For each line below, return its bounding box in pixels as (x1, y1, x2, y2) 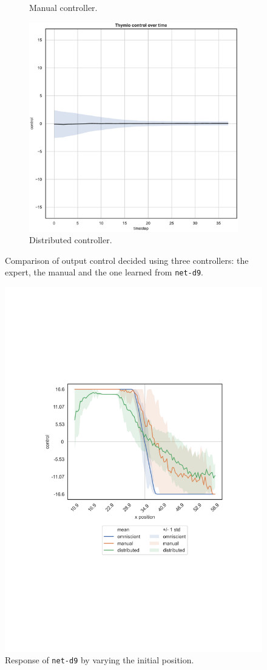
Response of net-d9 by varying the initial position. (5, 654, 194, 666)
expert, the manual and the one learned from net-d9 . (5, 266, 203, 278)
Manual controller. (29, 1, 98, 13)
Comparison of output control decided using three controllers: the (5, 254, 249, 266)
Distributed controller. (29, 233, 112, 246)
